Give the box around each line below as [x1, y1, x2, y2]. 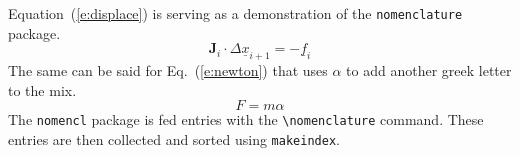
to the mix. [8, 79, 77, 100]
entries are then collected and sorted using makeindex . [8, 129, 340, 150]
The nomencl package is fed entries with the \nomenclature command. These [8, 109, 484, 130]
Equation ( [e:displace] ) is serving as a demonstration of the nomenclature [8, 3, 463, 23]
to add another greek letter [346, 60, 512, 81]
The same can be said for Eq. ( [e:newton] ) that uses [8, 60, 328, 81]
